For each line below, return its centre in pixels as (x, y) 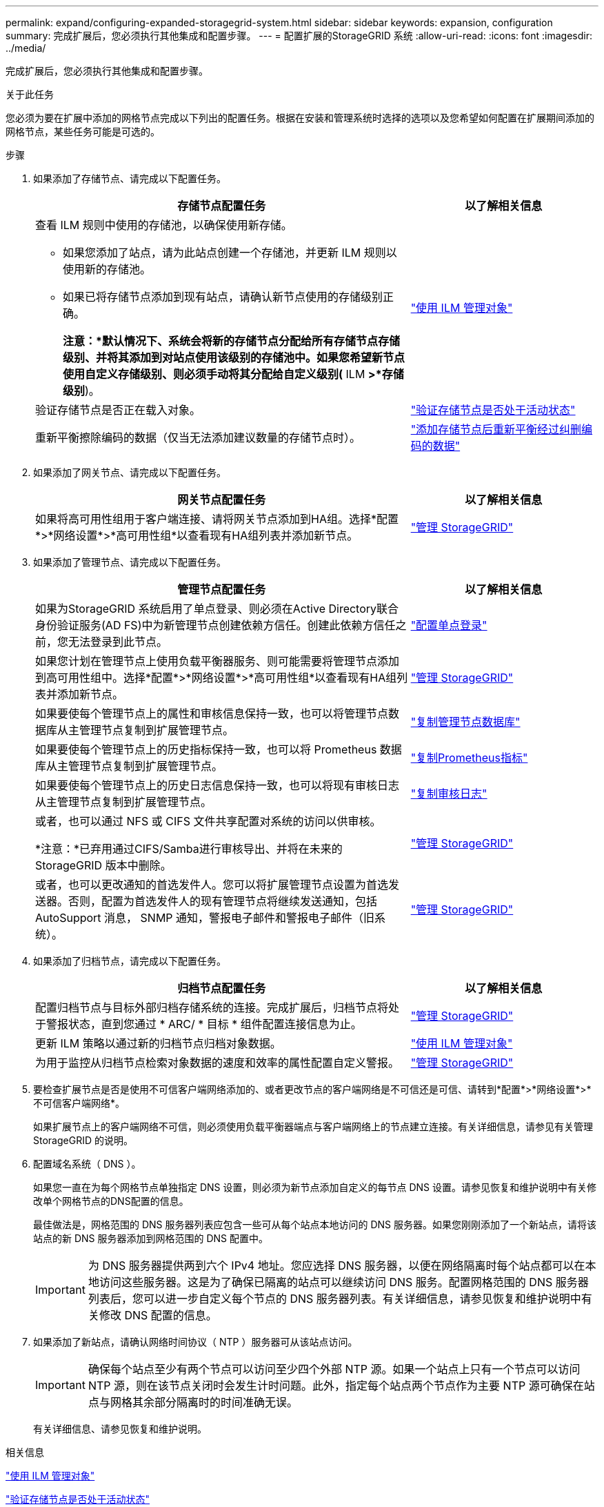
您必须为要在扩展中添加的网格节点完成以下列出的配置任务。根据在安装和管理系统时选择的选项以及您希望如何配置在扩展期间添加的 (300, 118)
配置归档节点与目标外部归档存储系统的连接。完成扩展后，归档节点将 (212, 1007)
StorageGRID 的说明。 (83, 1140)
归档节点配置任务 (222, 988)
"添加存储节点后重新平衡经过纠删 (496, 429)
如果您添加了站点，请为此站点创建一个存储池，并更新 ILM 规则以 (230, 253)
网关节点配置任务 (222, 500)
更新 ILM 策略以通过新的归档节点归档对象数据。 (158, 1043)
